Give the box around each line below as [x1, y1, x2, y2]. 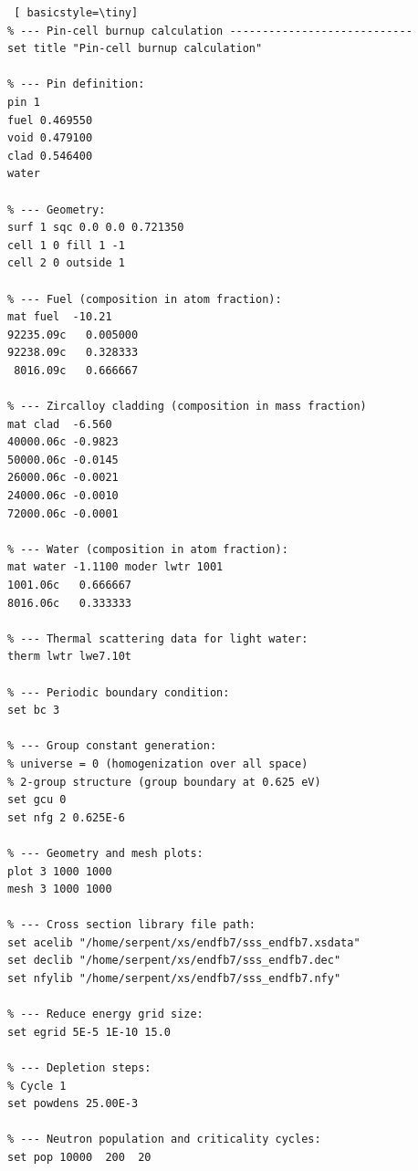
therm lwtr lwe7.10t [7, 650, 132, 664]
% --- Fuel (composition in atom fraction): [7, 292, 282, 306]
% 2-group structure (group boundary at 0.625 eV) [7, 775, 321, 789]
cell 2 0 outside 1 [7, 256, 125, 270]
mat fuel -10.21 [7, 310, 112, 324]
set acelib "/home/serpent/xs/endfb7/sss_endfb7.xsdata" [7, 936, 361, 949]
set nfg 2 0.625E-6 [7, 810, 125, 824]
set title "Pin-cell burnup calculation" [7, 42, 263, 56]
